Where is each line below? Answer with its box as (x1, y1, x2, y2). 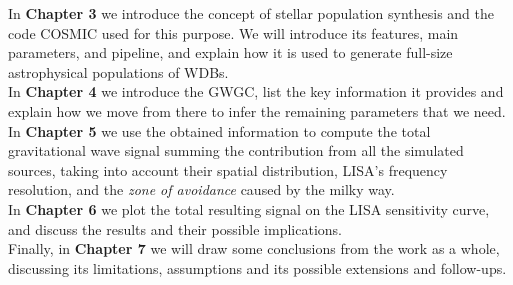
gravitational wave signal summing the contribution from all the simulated (8, 140, 464, 161)
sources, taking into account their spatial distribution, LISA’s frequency (8, 159, 448, 180)
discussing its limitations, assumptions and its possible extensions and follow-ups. (8, 257, 507, 278)
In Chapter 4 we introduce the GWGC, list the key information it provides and (8, 81, 504, 102)
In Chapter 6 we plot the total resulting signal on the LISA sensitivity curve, (8, 198, 490, 219)
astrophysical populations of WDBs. (8, 61, 229, 82)
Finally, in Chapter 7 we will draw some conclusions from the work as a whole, (8, 238, 500, 259)
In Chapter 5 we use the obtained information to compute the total (8, 120, 431, 141)
